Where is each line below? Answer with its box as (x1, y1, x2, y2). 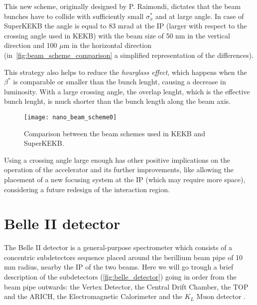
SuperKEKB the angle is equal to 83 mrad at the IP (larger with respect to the (4, 20, 247, 31)
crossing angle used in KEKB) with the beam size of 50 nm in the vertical (4, 30, 230, 40)
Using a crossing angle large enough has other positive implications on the (4, 154, 231, 165)
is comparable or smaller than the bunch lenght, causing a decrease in (13, 76, 226, 87)
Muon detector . (196, 291, 246, 302)
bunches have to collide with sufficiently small (4, 10, 144, 21)
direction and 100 (4, 40, 57, 50)
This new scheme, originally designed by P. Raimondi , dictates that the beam (4, 1, 241, 11)
